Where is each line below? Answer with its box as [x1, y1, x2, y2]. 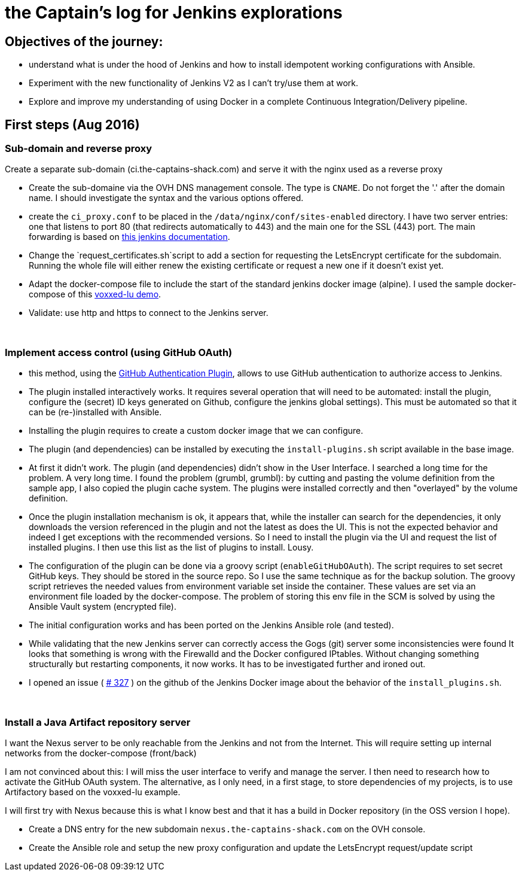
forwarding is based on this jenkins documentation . [29, 232, 230, 242]
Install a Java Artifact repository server [5, 716, 191, 728]
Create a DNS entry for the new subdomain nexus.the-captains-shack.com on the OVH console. [29, 823, 426, 834]
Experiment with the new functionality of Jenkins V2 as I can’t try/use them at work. [29, 78, 359, 89]
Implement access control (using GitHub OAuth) [5, 346, 233, 358]
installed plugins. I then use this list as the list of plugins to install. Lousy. [29, 542, 314, 553]
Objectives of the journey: [5, 34, 163, 49]
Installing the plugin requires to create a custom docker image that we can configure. [29, 425, 364, 436]
